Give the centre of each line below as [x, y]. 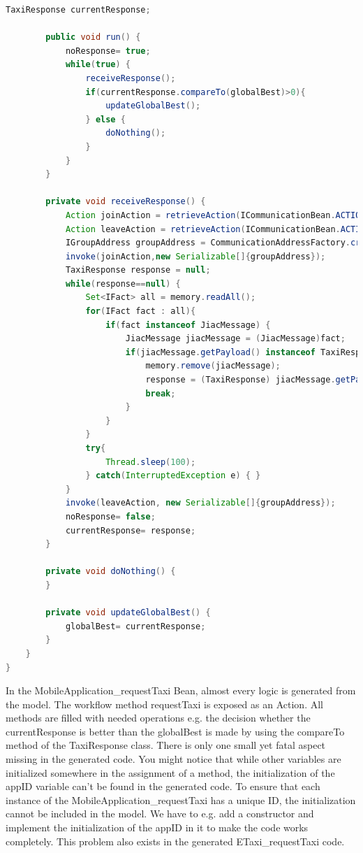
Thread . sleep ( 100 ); [151, 462]
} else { [105, 119]
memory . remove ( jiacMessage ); [213, 366]
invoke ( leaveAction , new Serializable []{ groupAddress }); [200, 503]
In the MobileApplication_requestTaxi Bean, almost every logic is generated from [181, 690]
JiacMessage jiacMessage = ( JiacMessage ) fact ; [235, 339]
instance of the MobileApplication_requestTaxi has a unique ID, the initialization [181, 800]
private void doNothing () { [111, 572]
